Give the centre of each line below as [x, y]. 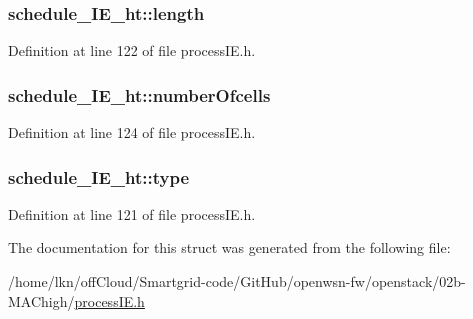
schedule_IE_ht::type [99, 176]
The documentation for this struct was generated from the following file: [229, 247]
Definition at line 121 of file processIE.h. [132, 213]
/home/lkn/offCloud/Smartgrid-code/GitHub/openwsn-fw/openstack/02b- [237, 281]
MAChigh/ [41, 300]
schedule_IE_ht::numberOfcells [139, 94]
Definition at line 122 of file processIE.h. [132, 50]
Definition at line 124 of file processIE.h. [132, 132]
